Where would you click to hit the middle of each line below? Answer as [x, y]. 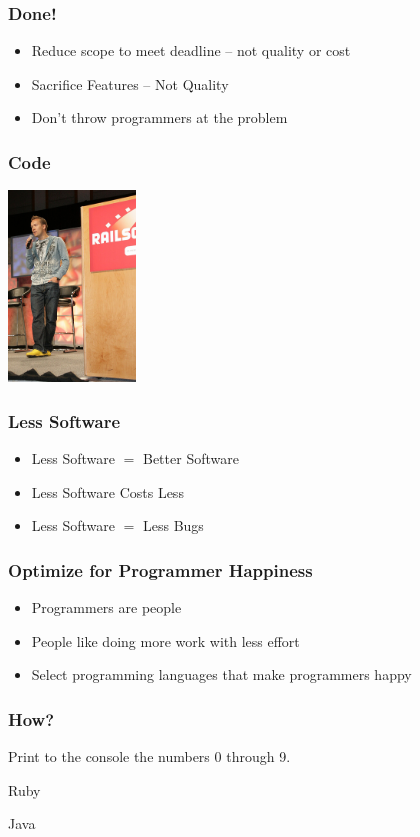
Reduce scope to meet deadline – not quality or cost [191, 50]
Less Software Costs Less [107, 491]
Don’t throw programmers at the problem [159, 117]
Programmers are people [106, 607]
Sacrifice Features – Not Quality [130, 83]
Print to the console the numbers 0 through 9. [149, 756]
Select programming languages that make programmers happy [221, 674]
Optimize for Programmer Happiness [160, 569]
